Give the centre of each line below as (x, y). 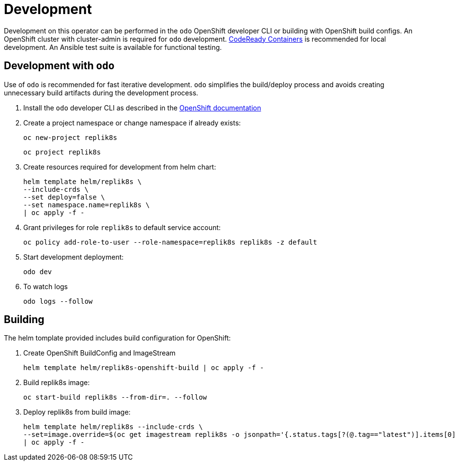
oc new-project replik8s (70, 137)
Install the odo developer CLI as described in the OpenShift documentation (142, 108)
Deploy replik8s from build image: (77, 412)
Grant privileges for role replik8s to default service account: (122, 227)
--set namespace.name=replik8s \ (87, 205)
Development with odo (59, 66)
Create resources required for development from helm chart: (120, 167)
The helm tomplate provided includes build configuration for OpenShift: (117, 338)
